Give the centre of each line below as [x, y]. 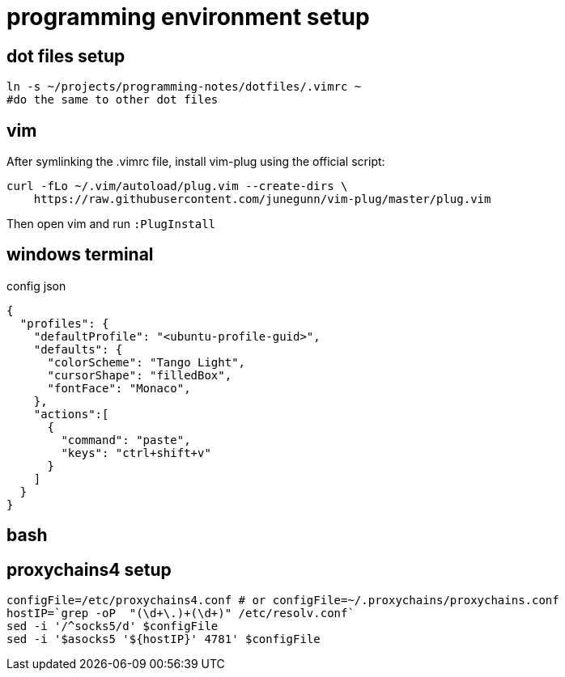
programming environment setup [188, 17]
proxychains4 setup [89, 569]
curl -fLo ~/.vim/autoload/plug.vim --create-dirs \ [177, 186]
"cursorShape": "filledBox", [140, 375]
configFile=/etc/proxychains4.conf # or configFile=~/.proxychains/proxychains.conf [283, 601]
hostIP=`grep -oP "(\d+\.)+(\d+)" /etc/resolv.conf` [181, 614]
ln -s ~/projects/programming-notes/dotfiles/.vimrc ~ [184, 87]
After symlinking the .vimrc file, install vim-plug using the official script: [196, 162]
